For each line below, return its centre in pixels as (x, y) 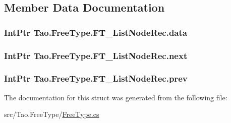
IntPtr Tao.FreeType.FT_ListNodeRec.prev (96, 78)
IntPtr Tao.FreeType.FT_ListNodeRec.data (96, 32)
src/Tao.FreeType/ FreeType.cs (52, 114)
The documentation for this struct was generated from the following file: (116, 97)
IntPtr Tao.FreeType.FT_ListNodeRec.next (96, 55)
